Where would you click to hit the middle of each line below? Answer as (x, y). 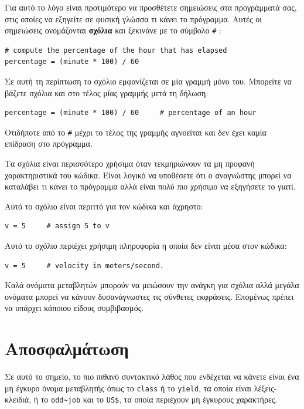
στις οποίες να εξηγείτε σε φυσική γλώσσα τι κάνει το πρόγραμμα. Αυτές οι (133, 18)
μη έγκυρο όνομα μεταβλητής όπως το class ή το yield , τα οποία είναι (128, 388)
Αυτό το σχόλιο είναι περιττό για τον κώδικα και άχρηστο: (104, 206)
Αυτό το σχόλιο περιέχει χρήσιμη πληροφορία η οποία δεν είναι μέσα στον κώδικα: (146, 246)
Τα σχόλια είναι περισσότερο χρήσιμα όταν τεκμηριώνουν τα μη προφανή (130, 163)
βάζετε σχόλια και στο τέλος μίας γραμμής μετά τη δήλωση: (107, 92)
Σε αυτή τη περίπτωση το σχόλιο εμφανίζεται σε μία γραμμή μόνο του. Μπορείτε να (148, 81)
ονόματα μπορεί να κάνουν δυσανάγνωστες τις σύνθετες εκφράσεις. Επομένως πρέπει (149, 296)
